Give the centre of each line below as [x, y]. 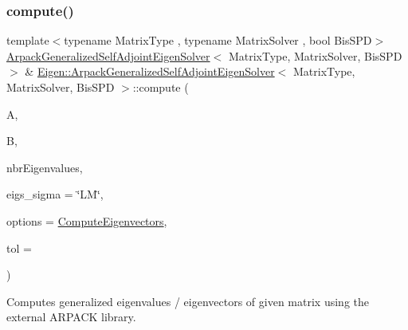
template [28, 40]
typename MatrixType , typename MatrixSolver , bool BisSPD [218, 40]
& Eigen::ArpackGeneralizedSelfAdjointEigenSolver [150, 71]
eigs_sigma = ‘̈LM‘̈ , [55, 194]
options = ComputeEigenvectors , [87, 220]
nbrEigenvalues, [45, 167]
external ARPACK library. [71, 317]
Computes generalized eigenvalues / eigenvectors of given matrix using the [188, 301]
